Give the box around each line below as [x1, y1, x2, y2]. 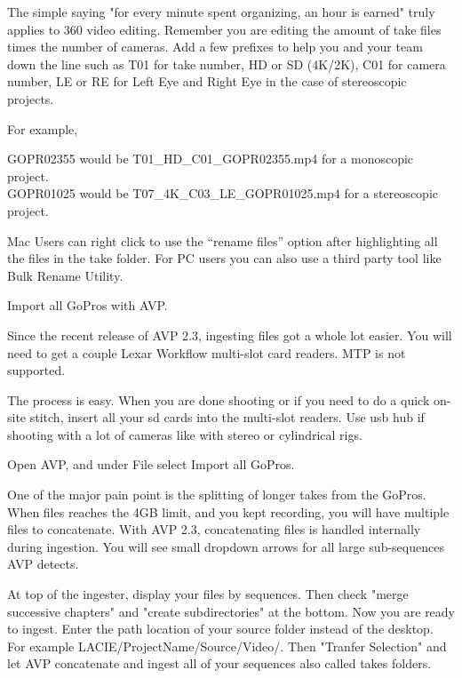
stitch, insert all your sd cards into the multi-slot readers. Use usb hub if [29, 408, 425, 427]
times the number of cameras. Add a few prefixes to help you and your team [7, 37, 423, 56]
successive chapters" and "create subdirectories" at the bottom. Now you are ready [7, 602, 456, 620]
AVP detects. [7, 554, 79, 573]
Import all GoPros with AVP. [7, 296, 168, 315]
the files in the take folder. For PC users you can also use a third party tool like [7, 249, 442, 267]
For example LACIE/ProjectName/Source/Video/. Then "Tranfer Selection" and [7, 636, 447, 655]
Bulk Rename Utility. [7, 266, 123, 284]
